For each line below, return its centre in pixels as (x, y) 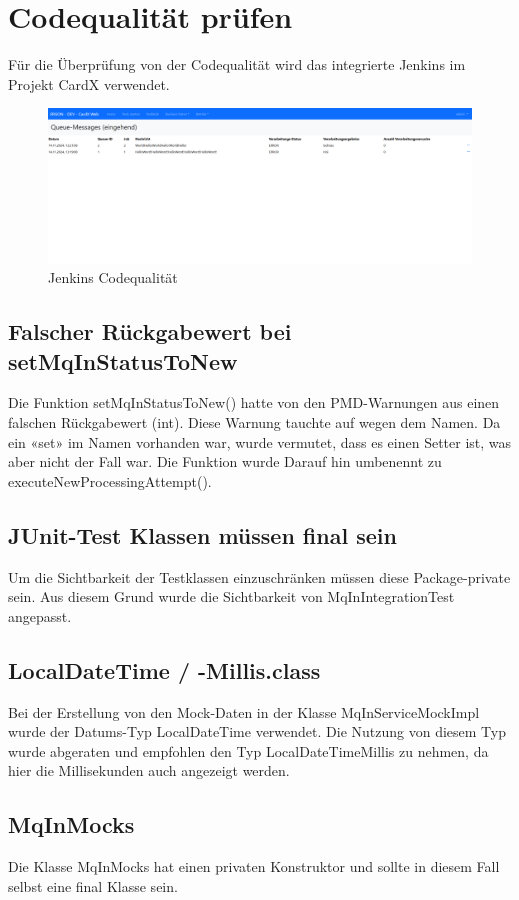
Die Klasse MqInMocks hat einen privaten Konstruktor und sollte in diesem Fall (254, 866)
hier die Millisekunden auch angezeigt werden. (149, 770)
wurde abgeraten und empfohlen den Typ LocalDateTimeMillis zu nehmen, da (248, 750)
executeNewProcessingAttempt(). (110, 480)
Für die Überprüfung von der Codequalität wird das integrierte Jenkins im (237, 64)
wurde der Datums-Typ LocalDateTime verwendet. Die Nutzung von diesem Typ (257, 731)
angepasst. (40, 615)
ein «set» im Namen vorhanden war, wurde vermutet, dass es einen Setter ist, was (260, 441)
